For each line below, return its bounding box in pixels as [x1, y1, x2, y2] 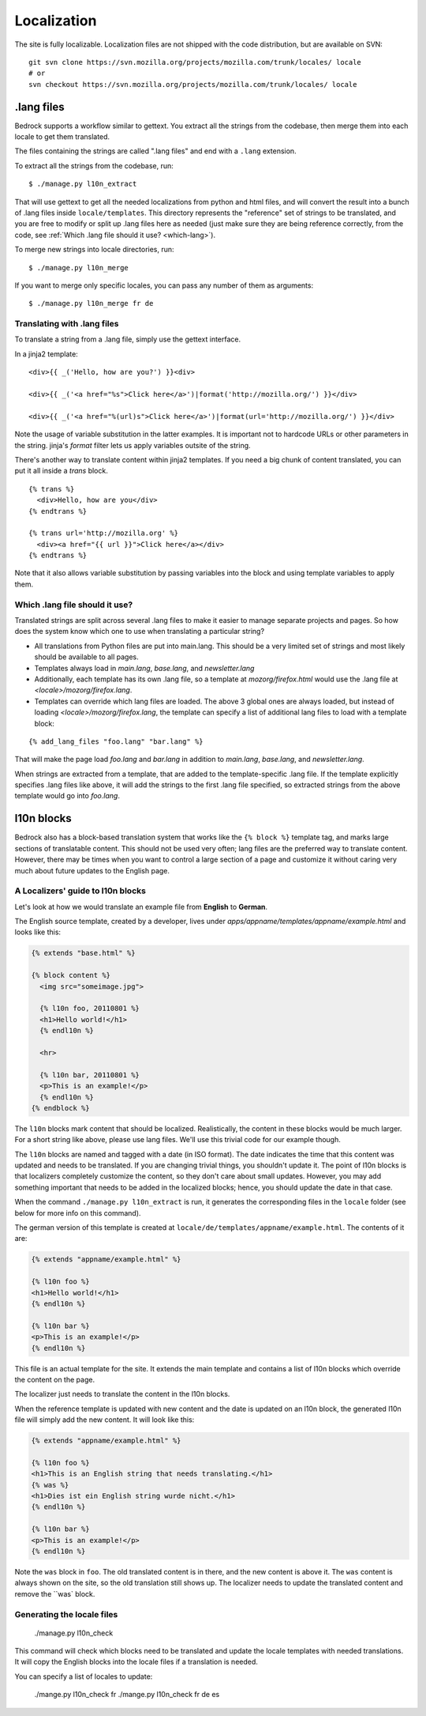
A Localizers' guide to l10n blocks [14, 885, 146, 896]
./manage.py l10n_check [34, 1628, 114, 1638]
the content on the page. [14, 1375, 95, 1384]
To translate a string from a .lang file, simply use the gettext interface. [14, 334, 241, 344]
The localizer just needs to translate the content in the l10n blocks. [14, 1390, 230, 1399]
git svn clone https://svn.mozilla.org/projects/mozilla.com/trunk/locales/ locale [28, 58, 362, 66]
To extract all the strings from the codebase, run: [14, 160, 174, 170]
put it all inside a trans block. [14, 466, 108, 476]
